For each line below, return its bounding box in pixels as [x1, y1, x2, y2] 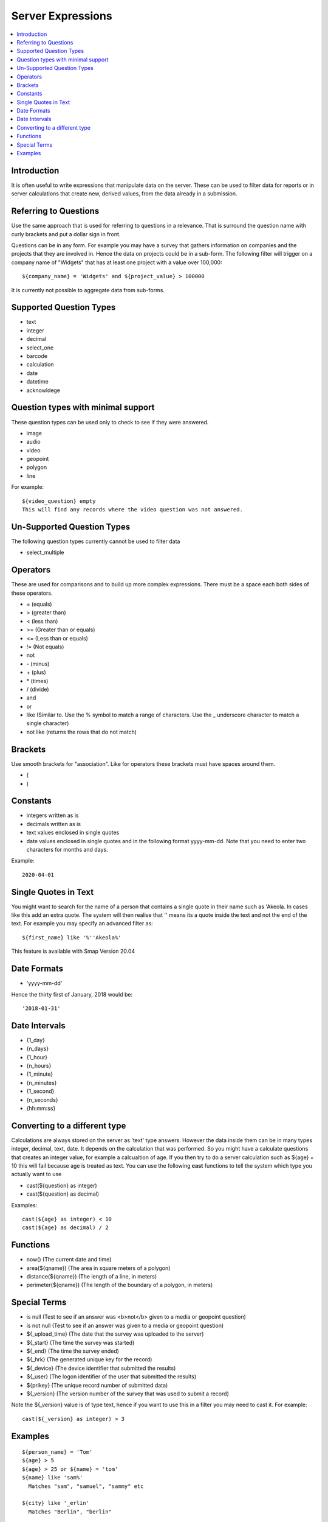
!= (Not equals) [26, 643, 64, 650]
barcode [26, 352, 48, 360]
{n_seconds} [26, 1096, 58, 1103]
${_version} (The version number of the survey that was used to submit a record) [26, 1390, 229, 1397]
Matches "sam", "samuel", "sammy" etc [28, 1482, 144, 1490]
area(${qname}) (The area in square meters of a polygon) [26, 1264, 171, 1272]
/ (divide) [26, 686, 49, 693]
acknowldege [26, 387, 61, 394]
